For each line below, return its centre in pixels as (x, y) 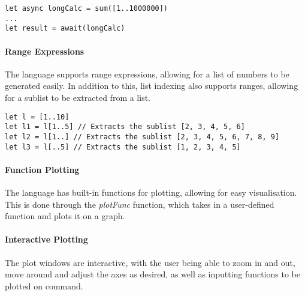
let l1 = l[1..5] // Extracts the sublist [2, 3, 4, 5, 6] (125, 127)
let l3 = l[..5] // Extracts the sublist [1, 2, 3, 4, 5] (123, 147)
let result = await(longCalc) (65, 29)
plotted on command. (44, 285)
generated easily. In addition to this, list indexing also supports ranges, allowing (152, 86)
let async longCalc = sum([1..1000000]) (87, 8)
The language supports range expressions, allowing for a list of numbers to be (147, 74)
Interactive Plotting (46, 239)
